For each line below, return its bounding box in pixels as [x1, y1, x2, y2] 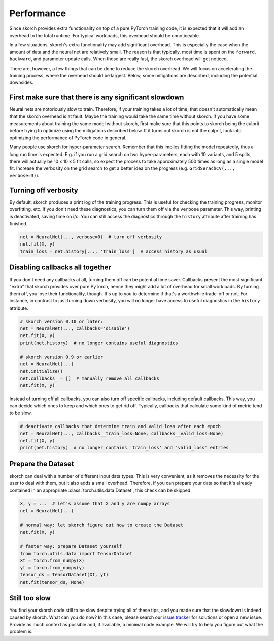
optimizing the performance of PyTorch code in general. [9, 135, 127, 141]
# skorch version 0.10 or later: [20, 318, 104, 324]
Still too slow [9, 594, 51, 602]
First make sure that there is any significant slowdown [9, 93, 184, 102]
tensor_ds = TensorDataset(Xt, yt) [20, 572, 109, 578]
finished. [9, 220, 28, 226]
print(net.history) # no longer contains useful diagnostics [20, 340, 178, 346]
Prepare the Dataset [9, 460, 74, 468]
